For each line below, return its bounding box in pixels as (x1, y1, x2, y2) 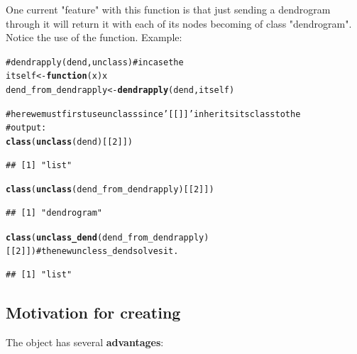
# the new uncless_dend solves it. (35, 246, 179, 257)
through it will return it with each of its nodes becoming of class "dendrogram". (6, 16, 352, 31)
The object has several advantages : (6, 334, 164, 349)
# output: (6, 123, 47, 133)
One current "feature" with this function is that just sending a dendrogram (6, 2, 331, 16)
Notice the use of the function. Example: (6, 30, 182, 45)
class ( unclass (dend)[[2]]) (6, 137, 133, 148)
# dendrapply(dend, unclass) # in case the (6, 57, 184, 67)
